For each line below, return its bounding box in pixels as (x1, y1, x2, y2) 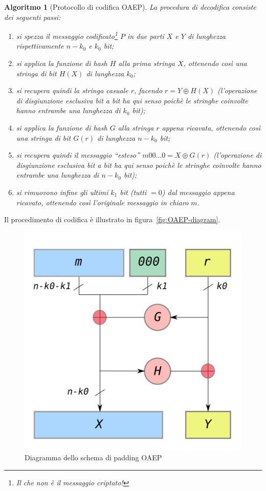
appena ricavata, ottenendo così (162, 122, 260, 133)
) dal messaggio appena (162, 186, 235, 197)
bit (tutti (120, 186, 147, 197)
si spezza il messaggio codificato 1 (16, 29, 118, 41)
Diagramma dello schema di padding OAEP (25, 452, 162, 462)
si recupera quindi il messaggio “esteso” (16, 150, 140, 160)
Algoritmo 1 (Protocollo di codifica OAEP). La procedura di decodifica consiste (4, 2, 256, 12)
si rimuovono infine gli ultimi (16, 186, 108, 197)
